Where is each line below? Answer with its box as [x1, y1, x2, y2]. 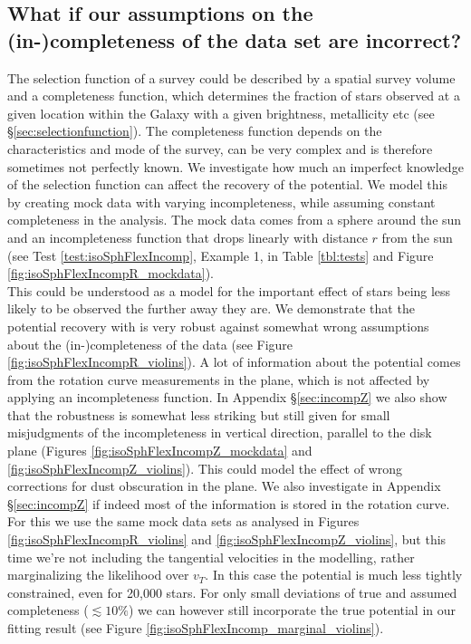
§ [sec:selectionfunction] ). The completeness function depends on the [7, 121, 382, 140]
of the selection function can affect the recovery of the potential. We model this [7, 175, 447, 194]
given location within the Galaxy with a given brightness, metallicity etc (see [7, 103, 435, 122]
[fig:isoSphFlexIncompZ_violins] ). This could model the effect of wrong [7, 458, 403, 477]
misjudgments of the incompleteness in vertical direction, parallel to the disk [7, 423, 432, 442]
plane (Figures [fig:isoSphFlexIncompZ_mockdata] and [7, 441, 312, 460]
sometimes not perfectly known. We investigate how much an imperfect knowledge [7, 157, 464, 176]
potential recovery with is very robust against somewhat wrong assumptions [7, 316, 429, 335]
